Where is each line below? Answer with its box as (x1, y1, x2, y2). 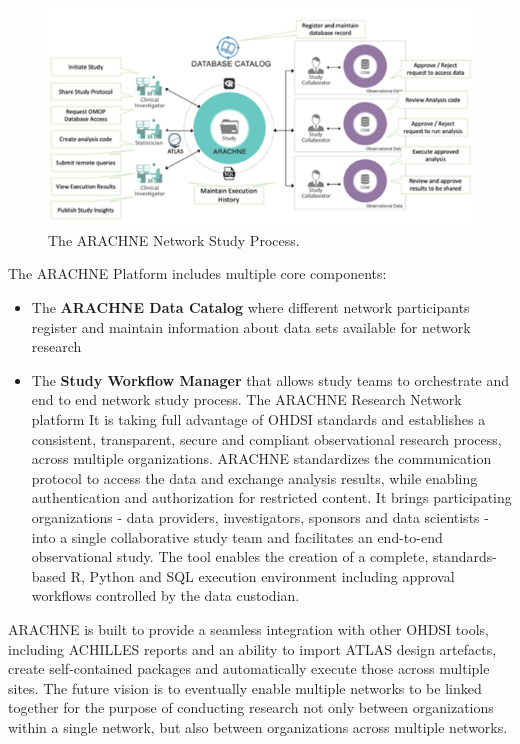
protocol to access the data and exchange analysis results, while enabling (31, 467, 478, 488)
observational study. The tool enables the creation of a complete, (31, 546, 429, 567)
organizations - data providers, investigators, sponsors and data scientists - (31, 506, 489, 527)
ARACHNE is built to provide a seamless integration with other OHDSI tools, (8, 618, 489, 639)
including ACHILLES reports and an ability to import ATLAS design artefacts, (8, 638, 497, 659)
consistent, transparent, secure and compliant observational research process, (31, 428, 502, 449)
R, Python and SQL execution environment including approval (70, 565, 455, 586)
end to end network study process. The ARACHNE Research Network (31, 389, 462, 410)
